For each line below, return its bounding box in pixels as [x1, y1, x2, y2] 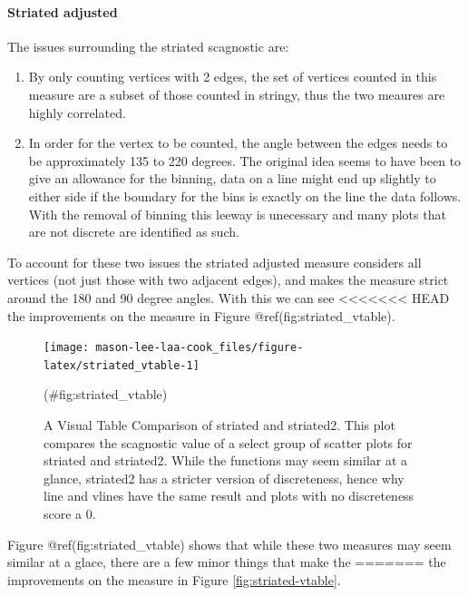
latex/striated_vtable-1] [44, 358, 200, 372]
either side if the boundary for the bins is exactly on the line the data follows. [28, 186, 462, 205]
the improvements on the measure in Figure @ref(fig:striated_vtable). [7, 306, 395, 325]
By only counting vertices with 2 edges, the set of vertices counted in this [28, 67, 437, 86]
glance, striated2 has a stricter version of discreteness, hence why [44, 468, 405, 487]
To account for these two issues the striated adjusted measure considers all [7, 252, 422, 271]
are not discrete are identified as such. [28, 222, 239, 241]
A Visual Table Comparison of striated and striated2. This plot [44, 415, 395, 435]
